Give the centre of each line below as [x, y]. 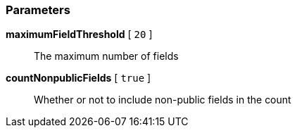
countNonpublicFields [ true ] [78, 78]
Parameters [38, 10]
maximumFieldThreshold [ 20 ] [79, 34]
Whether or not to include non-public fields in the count [163, 100]
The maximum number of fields [106, 56]
